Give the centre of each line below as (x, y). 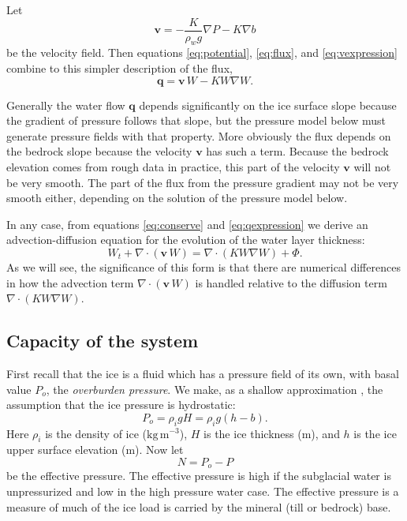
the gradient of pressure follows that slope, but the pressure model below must (196, 120)
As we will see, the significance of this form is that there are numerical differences (203, 266)
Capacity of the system (103, 341)
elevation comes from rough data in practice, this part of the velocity (173, 167)
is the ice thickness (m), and (272, 433)
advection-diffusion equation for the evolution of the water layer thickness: (186, 240)
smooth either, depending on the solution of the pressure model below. (177, 198)
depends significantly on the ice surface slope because (268, 105)
